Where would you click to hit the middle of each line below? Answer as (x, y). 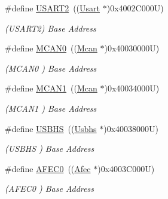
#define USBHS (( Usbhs (51, 128)
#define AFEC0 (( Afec (48, 168)
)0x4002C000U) (135, 8)
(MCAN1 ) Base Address (51, 108)
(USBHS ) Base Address (50, 149)
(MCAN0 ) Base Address (51, 68)
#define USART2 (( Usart (53, 8)
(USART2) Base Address (51, 28)
